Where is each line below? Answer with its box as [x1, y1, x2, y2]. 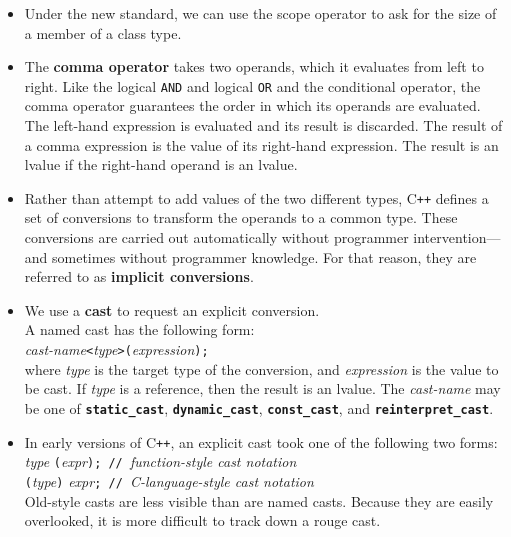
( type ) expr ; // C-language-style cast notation [24, 470, 314, 491]
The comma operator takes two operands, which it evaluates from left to [24, 56, 484, 77]
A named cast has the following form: [24, 319, 255, 340]
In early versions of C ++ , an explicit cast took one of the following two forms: [24, 431, 498, 452]
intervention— [413, 227, 501, 248]
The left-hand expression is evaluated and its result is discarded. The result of [24, 115, 503, 136]
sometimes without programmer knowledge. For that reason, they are [52, 246, 477, 267]
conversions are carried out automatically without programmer [24, 227, 409, 248]
